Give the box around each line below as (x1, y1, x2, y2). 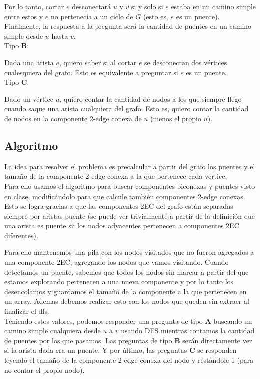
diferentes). (4, 230, 38, 240)
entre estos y (4, 11, 43, 21)
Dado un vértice (4, 93, 53, 104)
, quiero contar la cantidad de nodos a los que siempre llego (59, 93, 242, 104)
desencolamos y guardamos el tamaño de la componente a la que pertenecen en (4, 286, 247, 296)
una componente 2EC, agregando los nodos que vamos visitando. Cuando (4, 257, 229, 267)
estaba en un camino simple (171, 1, 256, 11)
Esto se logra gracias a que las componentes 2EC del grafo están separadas (4, 201, 233, 211)
